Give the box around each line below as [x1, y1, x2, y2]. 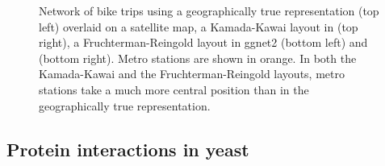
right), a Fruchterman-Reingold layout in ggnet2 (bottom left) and [39, 34, 368, 51]
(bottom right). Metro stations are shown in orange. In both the [39, 49, 357, 66]
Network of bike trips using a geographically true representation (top [39, 2, 379, 19]
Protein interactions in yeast [6, 136, 249, 161]
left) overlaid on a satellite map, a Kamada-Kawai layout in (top [39, 18, 358, 35]
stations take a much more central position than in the [39, 81, 309, 98]
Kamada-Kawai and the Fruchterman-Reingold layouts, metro [39, 65, 345, 82]
